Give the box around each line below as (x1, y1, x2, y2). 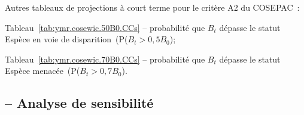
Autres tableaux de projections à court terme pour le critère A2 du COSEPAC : (5, 1, 300, 13)
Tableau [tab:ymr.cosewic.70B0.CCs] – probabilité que (5, 52, 205, 65)
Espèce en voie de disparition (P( (5, 33, 128, 45)
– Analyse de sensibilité (5, 94, 154, 112)
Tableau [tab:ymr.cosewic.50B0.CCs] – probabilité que (5, 21, 205, 33)
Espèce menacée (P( (5, 64, 80, 77)
